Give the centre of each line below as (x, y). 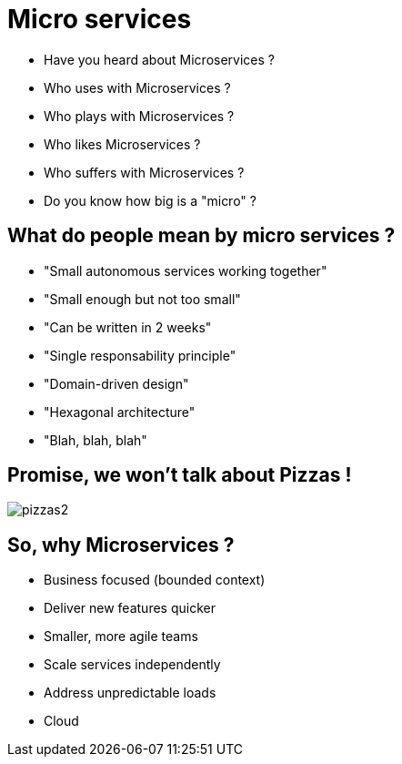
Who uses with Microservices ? (137, 87)
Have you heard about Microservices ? (159, 59)
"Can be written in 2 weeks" (128, 327)
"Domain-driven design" (116, 383)
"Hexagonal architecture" (120, 412)
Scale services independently (132, 665)
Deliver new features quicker (130, 608)
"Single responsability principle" (140, 355)
